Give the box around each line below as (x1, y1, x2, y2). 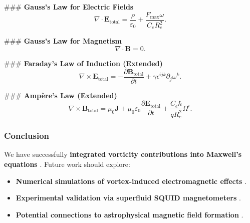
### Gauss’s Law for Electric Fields (4, 2, 134, 12)
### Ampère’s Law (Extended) (4, 90, 117, 100)
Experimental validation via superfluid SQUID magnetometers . (16, 192, 241, 203)
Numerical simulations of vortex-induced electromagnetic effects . (16, 175, 246, 186)
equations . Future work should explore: (4, 158, 130, 169)
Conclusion (4, 129, 49, 142)
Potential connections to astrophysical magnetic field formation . (16, 209, 243, 219)
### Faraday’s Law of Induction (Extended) (4, 58, 163, 69)
